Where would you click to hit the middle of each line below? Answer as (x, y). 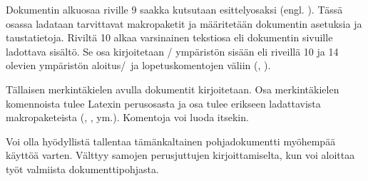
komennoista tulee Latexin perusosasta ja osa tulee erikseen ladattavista (163, 103)
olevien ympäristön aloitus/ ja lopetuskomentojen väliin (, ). (138, 65)
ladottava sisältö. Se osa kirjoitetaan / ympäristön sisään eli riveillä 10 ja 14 (172, 51)
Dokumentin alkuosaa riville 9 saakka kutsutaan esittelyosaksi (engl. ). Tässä (174, 9)
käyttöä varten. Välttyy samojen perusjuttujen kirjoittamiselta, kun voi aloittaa (180, 155)
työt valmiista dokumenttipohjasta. (82, 169)
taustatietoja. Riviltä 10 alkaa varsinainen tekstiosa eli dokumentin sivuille (169, 37)
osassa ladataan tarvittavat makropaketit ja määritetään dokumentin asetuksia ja (184, 23)
